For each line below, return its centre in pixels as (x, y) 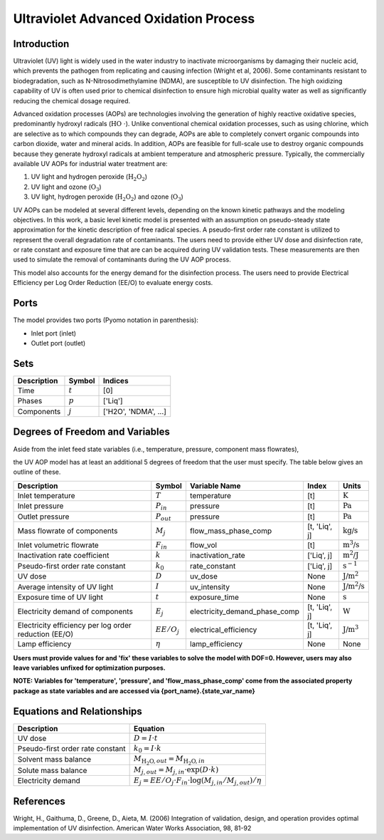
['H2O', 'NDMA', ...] (135, 411)
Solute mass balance (52, 770)
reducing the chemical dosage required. (72, 100)
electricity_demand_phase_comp (245, 611)
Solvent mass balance (54, 759)
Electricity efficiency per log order (74, 626)
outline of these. (37, 472)
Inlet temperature (46, 495)
